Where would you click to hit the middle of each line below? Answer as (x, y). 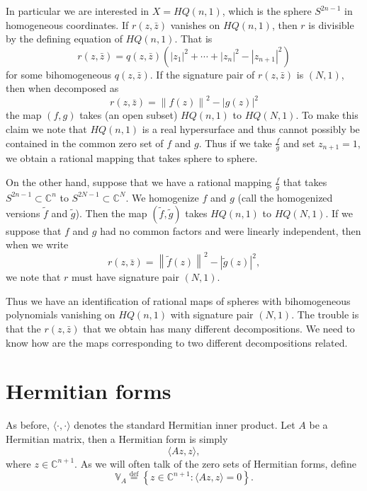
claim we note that (46, 129)
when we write (37, 244)
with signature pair (212, 314)
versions (23, 213)
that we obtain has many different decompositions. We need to (219, 329)
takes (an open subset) (129, 115)
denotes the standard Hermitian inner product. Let (185, 425)
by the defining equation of (64, 39)
